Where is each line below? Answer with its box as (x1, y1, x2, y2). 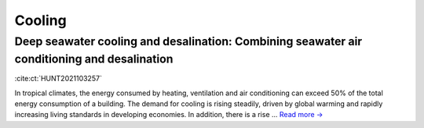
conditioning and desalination (14, 52, 174, 66)
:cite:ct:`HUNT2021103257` (14, 74, 102, 84)
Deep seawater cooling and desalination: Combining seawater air (14, 34, 363, 48)
